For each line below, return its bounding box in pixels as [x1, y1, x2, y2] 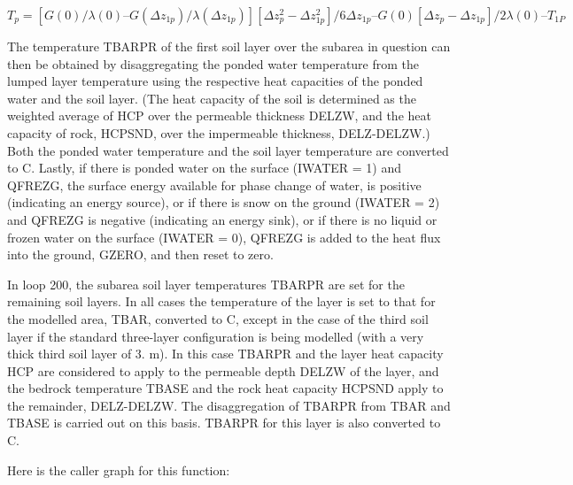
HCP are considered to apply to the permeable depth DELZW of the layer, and [7, 361, 439, 380]
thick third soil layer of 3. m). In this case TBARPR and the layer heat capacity [7, 344, 444, 363]
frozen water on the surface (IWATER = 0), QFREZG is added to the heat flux [7, 227, 441, 246]
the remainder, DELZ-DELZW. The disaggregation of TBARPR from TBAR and [7, 396, 451, 414]
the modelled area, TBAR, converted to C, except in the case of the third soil [7, 309, 429, 327]
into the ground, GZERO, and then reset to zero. [7, 245, 274, 264]
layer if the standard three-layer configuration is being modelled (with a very [7, 327, 424, 345]
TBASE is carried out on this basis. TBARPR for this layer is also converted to [7, 413, 441, 432]
